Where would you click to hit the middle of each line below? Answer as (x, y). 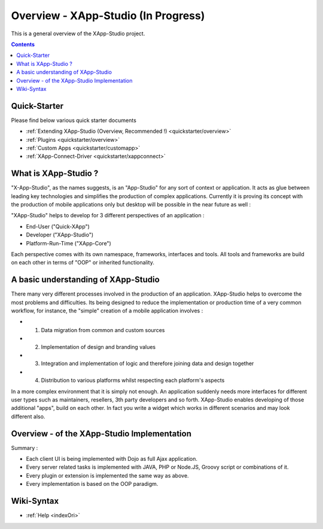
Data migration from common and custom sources (103, 330)
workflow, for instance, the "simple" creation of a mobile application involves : (107, 311)
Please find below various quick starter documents (74, 120)
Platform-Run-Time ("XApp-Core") (69, 243)
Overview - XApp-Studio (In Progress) (108, 16)
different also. (28, 416)
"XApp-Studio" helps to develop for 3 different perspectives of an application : (108, 215)
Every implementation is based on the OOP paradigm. (92, 484)
